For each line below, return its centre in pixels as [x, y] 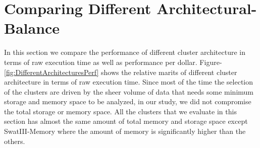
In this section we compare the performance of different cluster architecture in [125, 52]
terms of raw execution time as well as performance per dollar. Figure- [113, 62]
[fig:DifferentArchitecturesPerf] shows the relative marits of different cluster [121, 72]
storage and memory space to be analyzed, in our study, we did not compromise [128, 101]
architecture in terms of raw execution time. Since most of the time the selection [129, 82]
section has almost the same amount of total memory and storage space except [126, 121]
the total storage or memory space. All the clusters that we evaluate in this [120, 111]
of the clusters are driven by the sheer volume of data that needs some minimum [129, 91]
